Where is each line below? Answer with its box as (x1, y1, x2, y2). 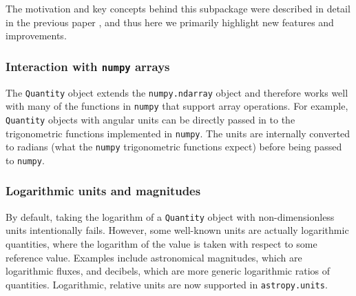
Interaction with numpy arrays (6, 57, 170, 75)
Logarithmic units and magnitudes (6, 182, 201, 199)
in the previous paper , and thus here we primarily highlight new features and (6, 14, 334, 29)
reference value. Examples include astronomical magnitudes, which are (6, 250, 302, 264)
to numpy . (6, 152, 45, 167)
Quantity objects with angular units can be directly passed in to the (6, 112, 295, 126)
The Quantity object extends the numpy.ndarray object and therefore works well (6, 85, 348, 99)
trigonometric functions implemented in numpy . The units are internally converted (6, 126, 350, 140)
